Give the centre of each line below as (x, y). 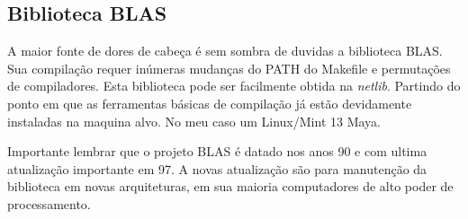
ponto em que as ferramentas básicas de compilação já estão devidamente (210, 103)
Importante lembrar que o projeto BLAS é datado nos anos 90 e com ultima (217, 151)
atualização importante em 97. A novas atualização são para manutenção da (217, 168)
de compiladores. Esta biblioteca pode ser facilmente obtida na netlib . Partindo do (234, 86)
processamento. (49, 203)
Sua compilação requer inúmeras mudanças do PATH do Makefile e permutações (229, 68)
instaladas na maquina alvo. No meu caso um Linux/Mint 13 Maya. (194, 121)
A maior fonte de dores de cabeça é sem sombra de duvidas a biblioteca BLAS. (225, 51)
